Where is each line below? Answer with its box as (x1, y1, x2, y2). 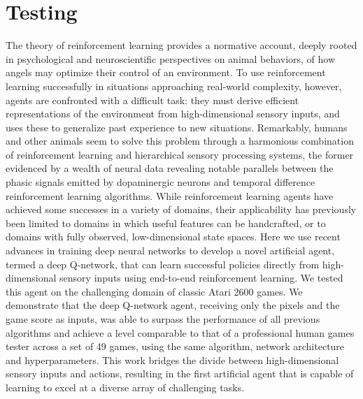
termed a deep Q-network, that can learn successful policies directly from (6, 256, 320, 271)
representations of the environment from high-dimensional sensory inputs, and (6, 106, 340, 121)
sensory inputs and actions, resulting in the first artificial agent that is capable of (6, 366, 354, 381)
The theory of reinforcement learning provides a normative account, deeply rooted (6, 38, 357, 52)
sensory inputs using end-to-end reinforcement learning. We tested (59, 270, 343, 285)
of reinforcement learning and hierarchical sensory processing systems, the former (6, 147, 354, 161)
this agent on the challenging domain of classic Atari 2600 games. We (6, 284, 303, 298)
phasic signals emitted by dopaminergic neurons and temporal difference (6, 175, 315, 189)
